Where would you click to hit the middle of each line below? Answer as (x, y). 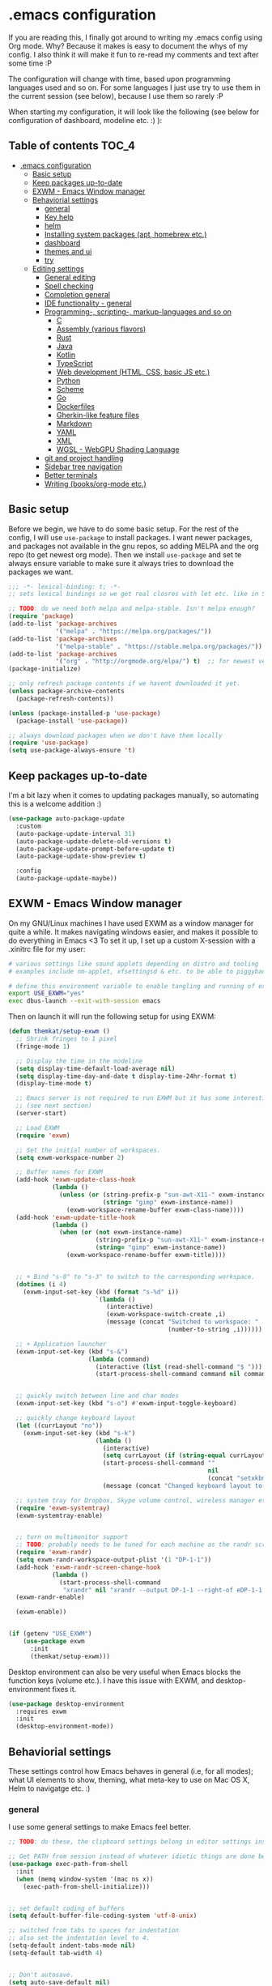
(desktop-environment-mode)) (65, 1727)
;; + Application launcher (61, 1344)
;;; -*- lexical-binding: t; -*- (65, 586)
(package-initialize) (45, 669)
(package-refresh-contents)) (65, 698)
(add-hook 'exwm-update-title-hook (76, 1217)
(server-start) (41, 1114)
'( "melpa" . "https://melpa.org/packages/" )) (134, 631)
